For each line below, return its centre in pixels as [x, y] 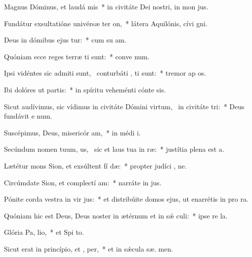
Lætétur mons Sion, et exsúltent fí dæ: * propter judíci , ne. [95, 165]
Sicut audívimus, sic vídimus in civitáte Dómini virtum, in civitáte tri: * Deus [124, 106]
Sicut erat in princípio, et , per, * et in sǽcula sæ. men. [89, 248]
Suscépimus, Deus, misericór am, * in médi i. [72, 132]
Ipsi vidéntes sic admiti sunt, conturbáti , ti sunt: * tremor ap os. [105, 73]
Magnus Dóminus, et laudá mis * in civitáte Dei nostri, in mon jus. [106, 6]
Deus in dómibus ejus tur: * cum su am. [65, 40]
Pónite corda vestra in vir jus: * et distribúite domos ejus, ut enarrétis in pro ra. [126, 199]
